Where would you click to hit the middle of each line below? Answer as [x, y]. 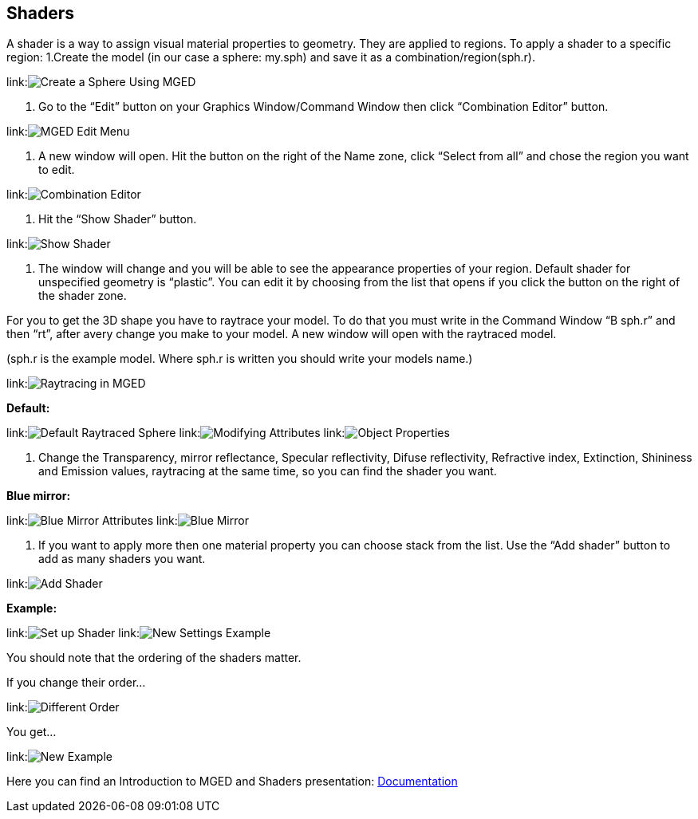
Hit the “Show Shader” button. [118, 219]
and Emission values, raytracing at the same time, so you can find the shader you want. [268, 471]
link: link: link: [176, 433]
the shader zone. [83, 296]
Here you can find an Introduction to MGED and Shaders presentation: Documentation [232, 782]
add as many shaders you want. [122, 559]
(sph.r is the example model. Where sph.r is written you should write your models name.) [240, 359]
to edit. [57, 170]
